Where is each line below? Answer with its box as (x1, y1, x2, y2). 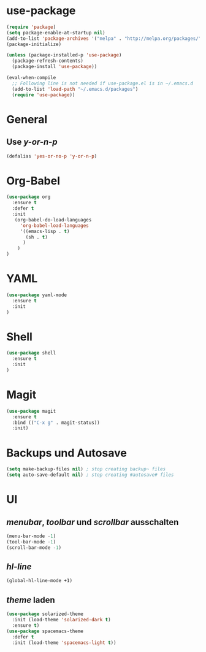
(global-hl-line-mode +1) (6, 578, 72, 584)
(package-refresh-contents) (12, 58, 84, 64)
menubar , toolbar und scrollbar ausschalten (6, 516, 179, 527)
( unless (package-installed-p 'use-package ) (6, 52, 122, 58)
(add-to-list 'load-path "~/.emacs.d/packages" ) (12, 86, 139, 92)
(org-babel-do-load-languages (14, 217, 92, 223)
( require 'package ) (6, 24, 56, 30)
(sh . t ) (25, 234, 48, 240)
